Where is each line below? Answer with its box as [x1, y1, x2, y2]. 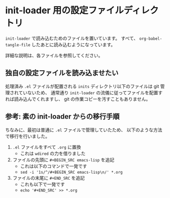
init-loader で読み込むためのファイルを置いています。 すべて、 [5, 35, 139, 41]
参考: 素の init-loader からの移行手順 [5, 112, 120, 121]
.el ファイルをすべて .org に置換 [12, 144, 81, 150]
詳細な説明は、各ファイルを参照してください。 [5, 52, 103, 59]
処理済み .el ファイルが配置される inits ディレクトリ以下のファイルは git [5, 83, 159, 89]
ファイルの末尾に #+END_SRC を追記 [12, 175, 85, 181]
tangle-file [5, 42, 30, 47]
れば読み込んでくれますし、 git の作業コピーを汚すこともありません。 [5, 96, 151, 102]
